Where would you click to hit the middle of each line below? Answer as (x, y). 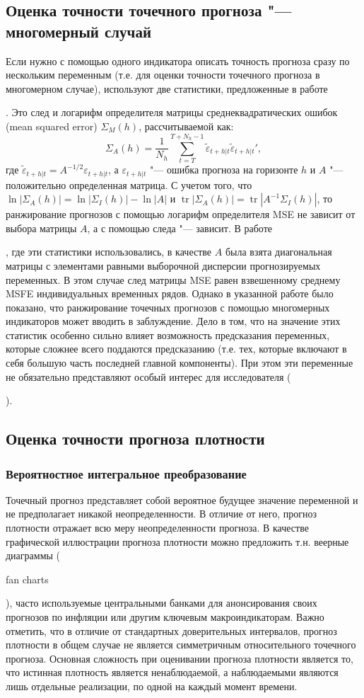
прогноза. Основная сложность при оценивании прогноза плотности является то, (180, 658)
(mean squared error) (52, 126)
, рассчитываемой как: (186, 126)
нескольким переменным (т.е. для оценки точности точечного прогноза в (163, 75)
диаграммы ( (33, 555)
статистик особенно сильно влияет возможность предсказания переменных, (168, 334)
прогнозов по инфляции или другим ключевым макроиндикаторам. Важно (165, 617)
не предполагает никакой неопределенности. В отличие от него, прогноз (161, 514)
